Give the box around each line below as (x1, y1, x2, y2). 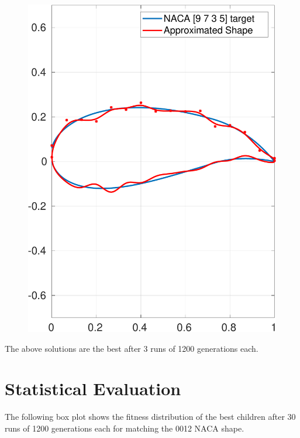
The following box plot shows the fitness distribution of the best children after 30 (5, 410, 296, 423)
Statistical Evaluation (5, 376, 181, 400)
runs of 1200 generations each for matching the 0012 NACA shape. (5, 422, 244, 434)
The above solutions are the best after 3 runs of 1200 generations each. (5, 342, 258, 354)
